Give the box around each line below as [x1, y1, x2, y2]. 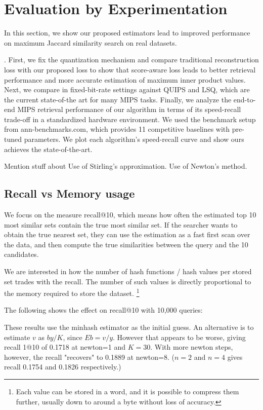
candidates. [4, 249, 39, 259]
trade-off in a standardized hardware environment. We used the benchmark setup [4, 114, 256, 124]
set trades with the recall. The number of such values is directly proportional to [4, 276, 251, 286]
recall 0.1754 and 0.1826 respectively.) [4, 361, 121, 372]
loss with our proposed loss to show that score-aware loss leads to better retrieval [4, 64, 256, 74]
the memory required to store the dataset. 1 [4, 286, 140, 298]
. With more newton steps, [150, 342, 233, 352]
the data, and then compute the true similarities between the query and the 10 [4, 239, 248, 249]
